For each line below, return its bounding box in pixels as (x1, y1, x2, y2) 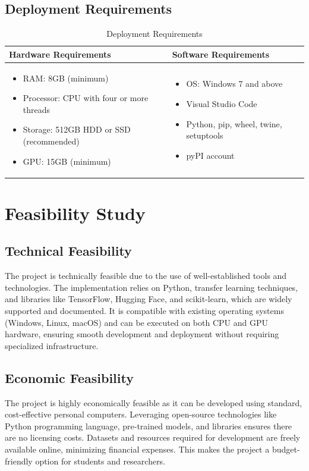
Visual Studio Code (186, 98, 257, 110)
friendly (5, 454, 33, 467)
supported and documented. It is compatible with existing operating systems (5, 304, 284, 317)
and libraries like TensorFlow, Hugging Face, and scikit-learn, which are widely (5, 293, 292, 305)
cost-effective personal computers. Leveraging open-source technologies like (5, 408, 277, 420)
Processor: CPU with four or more (23, 92, 149, 104)
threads (23, 103, 51, 115)
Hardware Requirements (9, 48, 111, 60)
